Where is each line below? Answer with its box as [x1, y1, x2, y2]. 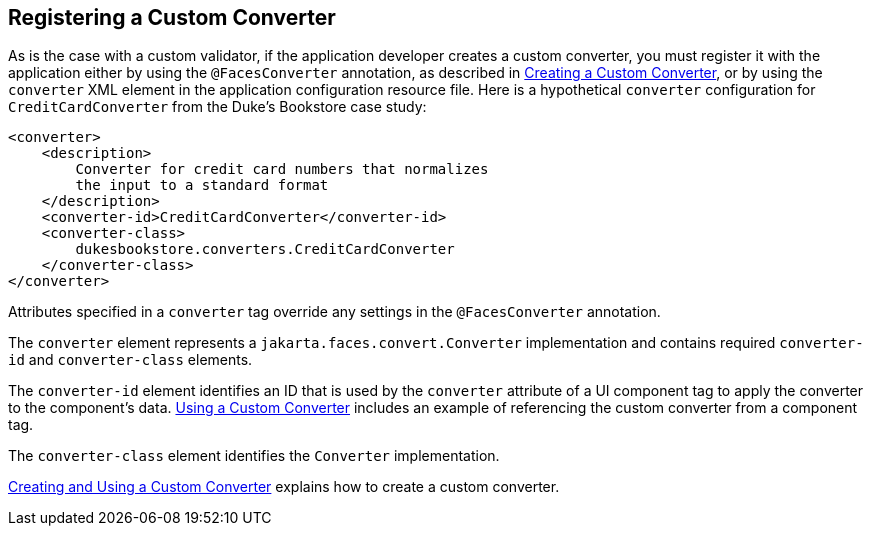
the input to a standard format [75, 177, 329, 194]
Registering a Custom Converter [8, 5, 336, 30]
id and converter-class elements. [8, 351, 253, 369]
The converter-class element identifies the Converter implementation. [8, 447, 500, 465]
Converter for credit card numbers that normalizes [75, 161, 489, 178]
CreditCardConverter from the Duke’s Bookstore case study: [8, 98, 427, 116]
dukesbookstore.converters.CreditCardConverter [75, 241, 455, 258]
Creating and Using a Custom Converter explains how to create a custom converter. [8, 478, 560, 496]
